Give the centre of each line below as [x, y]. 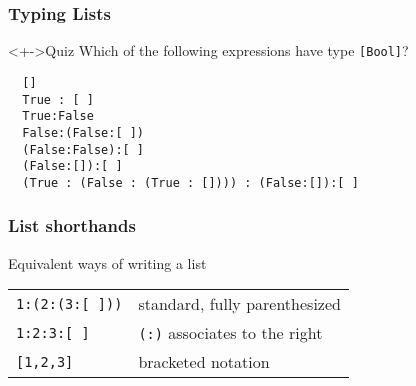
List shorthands [72, 225]
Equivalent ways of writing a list [107, 262]
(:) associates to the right [230, 333]
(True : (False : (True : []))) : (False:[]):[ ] [190, 182]
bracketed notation [204, 362]
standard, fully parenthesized [239, 304]
